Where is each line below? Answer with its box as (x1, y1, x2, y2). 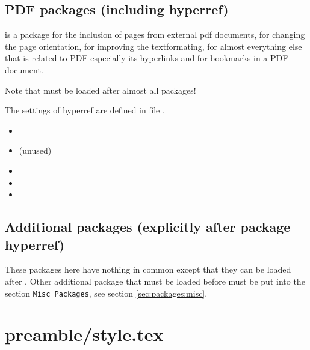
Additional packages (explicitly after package (5, 217, 291, 236)
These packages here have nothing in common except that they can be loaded (5, 263, 291, 276)
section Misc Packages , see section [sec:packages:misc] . (5, 286, 208, 299)
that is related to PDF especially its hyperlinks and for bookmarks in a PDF (5, 52, 288, 64)
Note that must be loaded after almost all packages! (5, 83, 196, 96)
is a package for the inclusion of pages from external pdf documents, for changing (5, 28, 305, 41)
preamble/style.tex (5, 322, 164, 346)
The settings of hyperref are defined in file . (5, 104, 165, 116)
